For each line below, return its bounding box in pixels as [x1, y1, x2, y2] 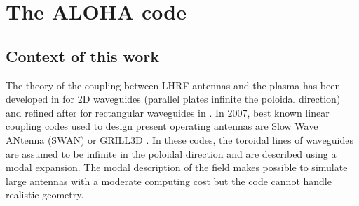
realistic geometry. [6, 187, 84, 202]
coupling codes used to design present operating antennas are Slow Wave [6, 119, 318, 133]
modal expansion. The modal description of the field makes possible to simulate [6, 160, 348, 175]
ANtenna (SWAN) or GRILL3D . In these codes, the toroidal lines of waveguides [6, 132, 353, 147]
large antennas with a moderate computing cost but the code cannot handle [6, 173, 332, 188]
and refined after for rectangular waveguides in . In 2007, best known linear [6, 105, 330, 119]
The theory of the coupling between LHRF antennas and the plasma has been [6, 78, 341, 92]
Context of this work [6, 45, 160, 66]
